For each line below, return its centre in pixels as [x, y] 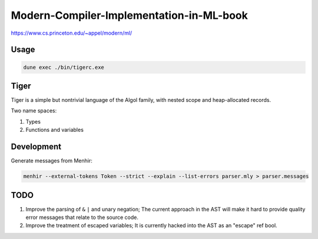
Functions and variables [54, 130]
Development [36, 147]
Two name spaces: [34, 111]
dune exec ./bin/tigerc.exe [64, 67]
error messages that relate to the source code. [82, 217]
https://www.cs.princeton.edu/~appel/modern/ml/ [72, 33]
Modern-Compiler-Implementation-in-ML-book [130, 15]
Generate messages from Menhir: [52, 161]
